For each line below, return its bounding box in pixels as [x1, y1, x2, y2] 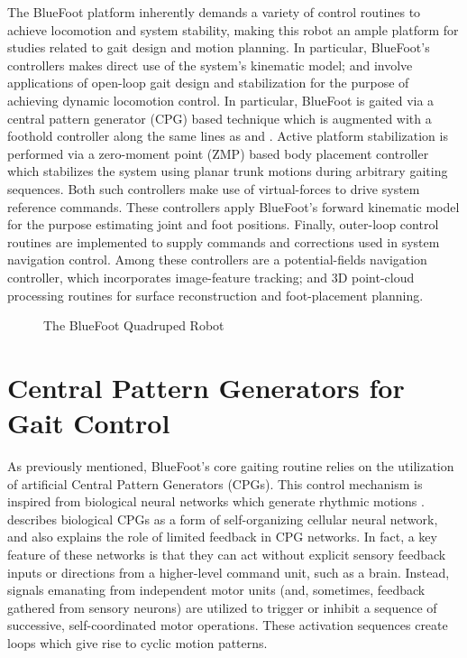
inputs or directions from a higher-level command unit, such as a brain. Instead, [7, 562, 450, 581]
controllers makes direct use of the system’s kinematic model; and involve [7, 55, 413, 74]
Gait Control [7, 404, 170, 441]
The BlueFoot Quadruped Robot [43, 316, 224, 335]
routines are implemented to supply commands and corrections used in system [7, 232, 440, 251]
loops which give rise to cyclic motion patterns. [7, 633, 268, 652]
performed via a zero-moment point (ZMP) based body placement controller [7, 144, 429, 162]
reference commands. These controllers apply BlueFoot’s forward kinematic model [7, 197, 460, 216]
